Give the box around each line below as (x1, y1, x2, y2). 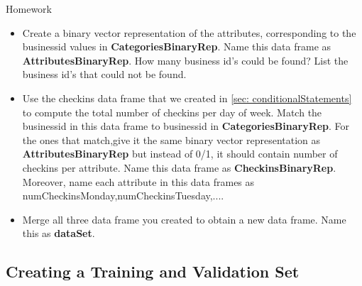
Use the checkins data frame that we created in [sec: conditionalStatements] (22, 90, 352, 105)
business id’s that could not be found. (22, 67, 187, 82)
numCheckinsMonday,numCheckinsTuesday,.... (22, 188, 224, 203)
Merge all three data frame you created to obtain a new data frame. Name (22, 211, 346, 226)
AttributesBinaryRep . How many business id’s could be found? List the (22, 53, 349, 67)
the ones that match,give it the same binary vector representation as (22, 132, 321, 147)
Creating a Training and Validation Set (6, 260, 300, 282)
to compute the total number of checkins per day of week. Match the (22, 104, 322, 119)
